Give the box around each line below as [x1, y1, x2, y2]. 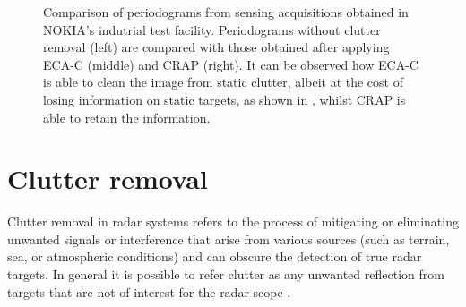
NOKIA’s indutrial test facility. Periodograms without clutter [43, 20, 381, 38]
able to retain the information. [43, 107, 211, 126]
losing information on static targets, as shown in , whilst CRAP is [43, 90, 406, 108]
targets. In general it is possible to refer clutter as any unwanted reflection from [7, 265, 444, 284]
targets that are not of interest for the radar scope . [7, 282, 291, 301]
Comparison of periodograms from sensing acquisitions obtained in [43, 3, 409, 21]
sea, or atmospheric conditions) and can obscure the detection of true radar [7, 247, 422, 266]
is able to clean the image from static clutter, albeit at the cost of [43, 72, 403, 91]
